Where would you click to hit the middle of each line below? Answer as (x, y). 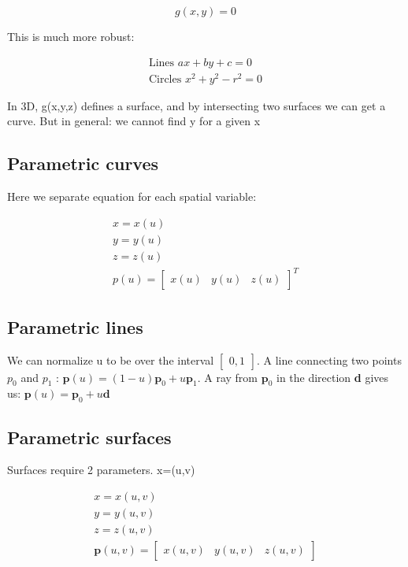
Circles (165, 79)
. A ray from (228, 377)
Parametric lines (75, 326)
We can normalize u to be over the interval (111, 359)
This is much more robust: (71, 36)
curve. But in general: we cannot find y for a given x (134, 121)
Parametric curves (83, 163)
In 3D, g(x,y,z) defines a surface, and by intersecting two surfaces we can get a (197, 105)
